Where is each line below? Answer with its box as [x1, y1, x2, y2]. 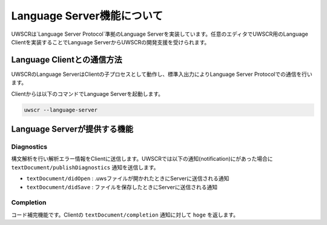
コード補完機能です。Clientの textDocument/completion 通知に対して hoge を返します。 [11, 211, 239, 218]
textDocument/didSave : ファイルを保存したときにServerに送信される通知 [26, 183, 218, 190]
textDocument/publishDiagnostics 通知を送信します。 [11, 164, 159, 171]
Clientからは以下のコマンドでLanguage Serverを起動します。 [11, 90, 163, 97]
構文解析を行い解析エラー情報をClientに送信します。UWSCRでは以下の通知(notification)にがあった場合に [11, 155, 273, 163]
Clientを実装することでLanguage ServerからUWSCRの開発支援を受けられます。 [11, 38, 210, 45]
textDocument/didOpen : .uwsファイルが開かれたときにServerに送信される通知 [26, 175, 230, 182]
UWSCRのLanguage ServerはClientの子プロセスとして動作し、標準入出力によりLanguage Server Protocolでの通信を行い [11, 70, 312, 78]
